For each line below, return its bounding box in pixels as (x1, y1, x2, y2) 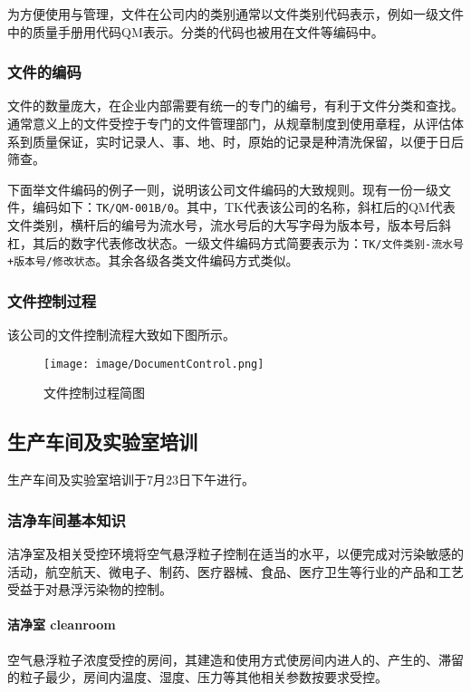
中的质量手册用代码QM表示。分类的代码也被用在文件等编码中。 (7, 22, 384, 41)
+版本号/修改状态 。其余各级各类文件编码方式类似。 (7, 251, 299, 270)
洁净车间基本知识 (7, 508, 126, 531)
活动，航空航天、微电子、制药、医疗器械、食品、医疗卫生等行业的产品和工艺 (7, 562, 464, 581)
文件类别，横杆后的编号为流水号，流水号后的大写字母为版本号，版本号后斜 (7, 216, 451, 235)
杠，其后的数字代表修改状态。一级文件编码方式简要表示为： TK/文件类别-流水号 (7, 233, 464, 252)
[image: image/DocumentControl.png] (43, 357, 264, 370)
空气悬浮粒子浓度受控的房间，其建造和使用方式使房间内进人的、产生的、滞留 (7, 649, 464, 668)
